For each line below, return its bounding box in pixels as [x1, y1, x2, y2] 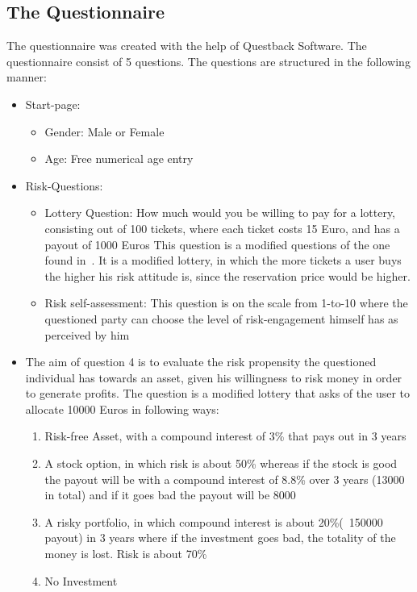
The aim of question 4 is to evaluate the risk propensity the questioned [25, 353, 377, 370]
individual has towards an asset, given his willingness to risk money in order [25, 369, 402, 386]
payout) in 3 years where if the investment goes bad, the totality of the [44, 529, 396, 546]
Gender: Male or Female [44, 123, 165, 140]
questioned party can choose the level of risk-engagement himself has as [44, 310, 398, 327]
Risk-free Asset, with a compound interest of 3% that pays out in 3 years [44, 427, 407, 444]
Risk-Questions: [25, 177, 103, 194]
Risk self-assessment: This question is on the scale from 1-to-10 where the [44, 294, 408, 311]
